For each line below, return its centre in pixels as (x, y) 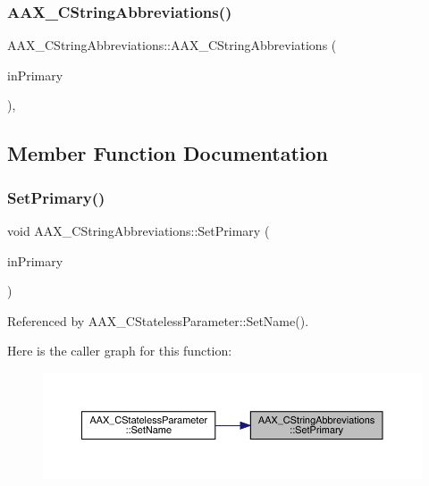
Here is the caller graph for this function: (120, 351)
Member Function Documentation (168, 153)
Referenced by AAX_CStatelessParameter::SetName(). (158, 320)
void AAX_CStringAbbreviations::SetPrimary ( (139, 230)
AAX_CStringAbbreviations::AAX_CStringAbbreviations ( (172, 45)
